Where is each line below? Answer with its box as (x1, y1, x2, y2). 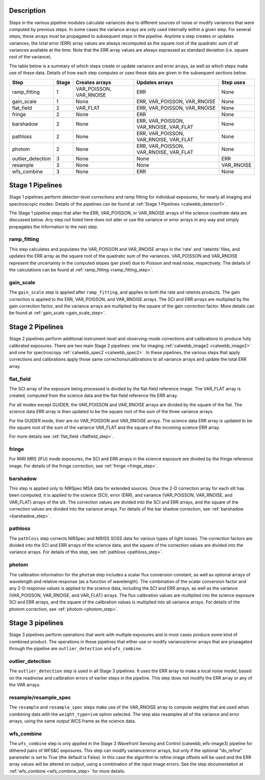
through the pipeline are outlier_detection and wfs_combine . (9, 646, 142, 652)
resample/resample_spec (9, 694, 71, 701)
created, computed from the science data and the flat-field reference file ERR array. (9, 392, 179, 398)
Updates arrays (136, 79, 174, 86)
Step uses (221, 79, 245, 86)
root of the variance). (9, 54, 52, 60)
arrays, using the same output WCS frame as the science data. (9, 718, 136, 724)
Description (9, 6, 46, 15)
